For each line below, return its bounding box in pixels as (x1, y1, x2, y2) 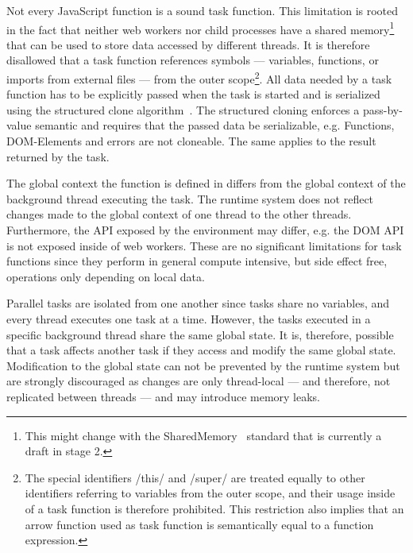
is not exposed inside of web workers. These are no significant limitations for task (6, 237, 402, 253)
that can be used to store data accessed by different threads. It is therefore (6, 36, 370, 52)
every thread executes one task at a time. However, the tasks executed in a (6, 311, 371, 327)
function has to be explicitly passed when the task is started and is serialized (6, 86, 380, 102)
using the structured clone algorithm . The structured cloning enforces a (6, 101, 360, 118)
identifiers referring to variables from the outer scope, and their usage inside (25, 485, 396, 501)
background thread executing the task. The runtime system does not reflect (6, 190, 374, 207)
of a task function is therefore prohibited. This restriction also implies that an (25, 500, 404, 516)
